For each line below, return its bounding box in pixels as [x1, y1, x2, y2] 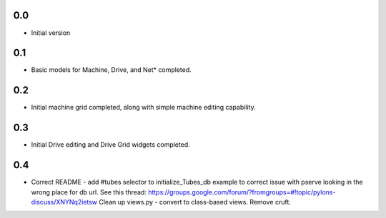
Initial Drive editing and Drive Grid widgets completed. [31, 140, 190, 149]
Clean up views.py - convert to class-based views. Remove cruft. [99, 197, 291, 206]
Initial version [31, 28, 71, 37]
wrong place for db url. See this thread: [31, 187, 147, 196]
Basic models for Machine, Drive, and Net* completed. [31, 66, 192, 74]
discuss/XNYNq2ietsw [31, 197, 98, 206]
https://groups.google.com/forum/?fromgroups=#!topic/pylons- [147, 187, 336, 196]
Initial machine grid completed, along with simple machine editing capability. [31, 103, 257, 112]
